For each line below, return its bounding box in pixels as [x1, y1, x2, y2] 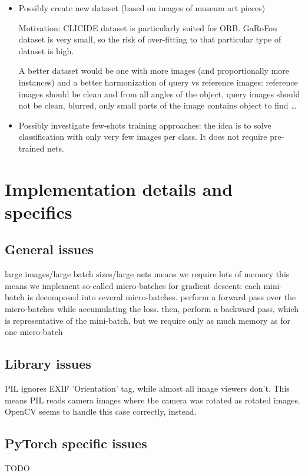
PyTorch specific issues [5, 434, 147, 452]
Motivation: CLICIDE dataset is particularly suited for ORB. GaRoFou [18, 21, 277, 34]
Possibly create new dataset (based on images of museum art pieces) [18, 2, 266, 14]
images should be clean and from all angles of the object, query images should [18, 87, 300, 100]
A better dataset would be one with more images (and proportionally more [18, 64, 290, 77]
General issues [5, 240, 94, 258]
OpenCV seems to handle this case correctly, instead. [5, 405, 197, 418]
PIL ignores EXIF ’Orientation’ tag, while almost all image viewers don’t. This [5, 382, 290, 395]
